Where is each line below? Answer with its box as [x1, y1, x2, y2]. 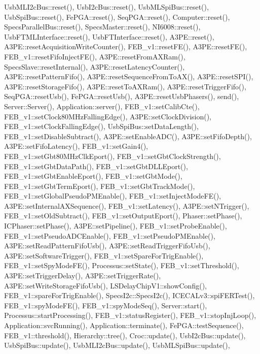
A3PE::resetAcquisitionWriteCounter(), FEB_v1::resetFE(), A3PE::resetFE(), [4, 41, 247, 52]
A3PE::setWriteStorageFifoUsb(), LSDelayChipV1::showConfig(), [4, 280, 207, 291]
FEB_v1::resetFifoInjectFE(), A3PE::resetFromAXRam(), [4, 51, 185, 61]
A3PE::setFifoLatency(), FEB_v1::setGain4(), [4, 141, 148, 151]
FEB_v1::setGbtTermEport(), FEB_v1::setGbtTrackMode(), [4, 180, 195, 191]
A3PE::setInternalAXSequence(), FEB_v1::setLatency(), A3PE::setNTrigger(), [4, 200, 249, 211]
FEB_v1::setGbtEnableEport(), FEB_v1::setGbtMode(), [4, 171, 182, 181]
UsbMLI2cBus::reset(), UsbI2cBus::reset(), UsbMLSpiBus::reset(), [4, 2, 209, 12]
